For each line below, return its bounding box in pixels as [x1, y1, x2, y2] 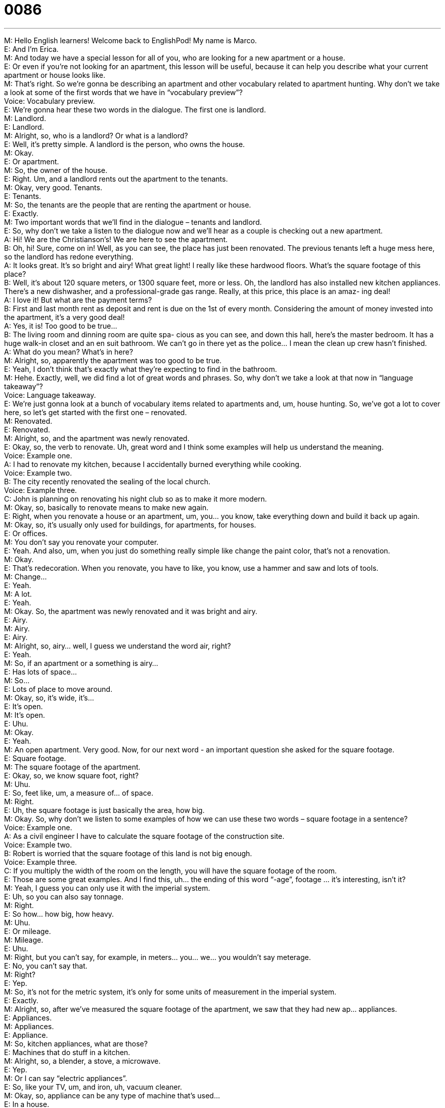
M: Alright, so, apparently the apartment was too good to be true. [4, 356, 222, 365]
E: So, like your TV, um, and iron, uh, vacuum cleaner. [4, 1082, 182, 1091]
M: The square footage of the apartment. [4, 762, 141, 771]
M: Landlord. [4, 113, 46, 123]
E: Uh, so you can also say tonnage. [4, 892, 124, 901]
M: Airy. [4, 624, 30, 633]
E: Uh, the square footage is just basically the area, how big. [4, 805, 205, 814]
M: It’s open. [4, 710, 45, 719]
